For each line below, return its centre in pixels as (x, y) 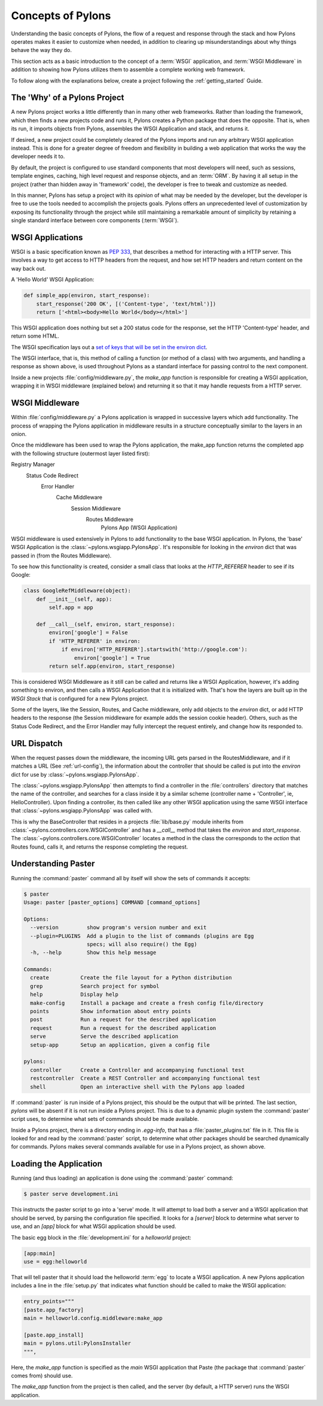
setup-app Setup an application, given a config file (120, 1045)
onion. (19, 434)
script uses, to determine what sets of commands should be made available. (105, 1119)
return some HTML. (35, 336)
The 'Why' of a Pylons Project (68, 98)
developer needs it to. (38, 156)
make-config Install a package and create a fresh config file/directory (147, 1003)
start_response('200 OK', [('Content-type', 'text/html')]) (126, 304)
